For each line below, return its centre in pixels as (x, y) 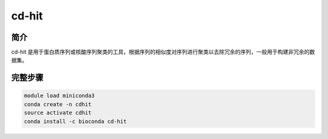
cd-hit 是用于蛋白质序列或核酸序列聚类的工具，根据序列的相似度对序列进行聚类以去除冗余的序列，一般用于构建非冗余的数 (163, 52)
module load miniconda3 (60, 96)
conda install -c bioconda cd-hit (75, 121)
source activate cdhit (58, 113)
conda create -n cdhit (58, 104)
